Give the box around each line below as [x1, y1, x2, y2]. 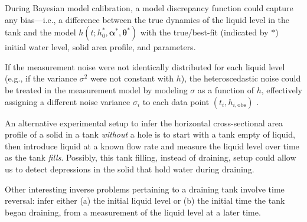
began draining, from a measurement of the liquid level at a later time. [5, 205, 261, 218]
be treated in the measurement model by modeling [5, 83, 188, 96]
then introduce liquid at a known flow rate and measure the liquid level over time [5, 139, 299, 152]
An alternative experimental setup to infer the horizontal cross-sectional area [5, 116, 283, 129]
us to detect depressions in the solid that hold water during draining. [5, 162, 254, 175]
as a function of [198, 83, 254, 96]
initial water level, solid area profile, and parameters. [5, 41, 196, 53]
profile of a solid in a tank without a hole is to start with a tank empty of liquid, [5, 128, 295, 141]
